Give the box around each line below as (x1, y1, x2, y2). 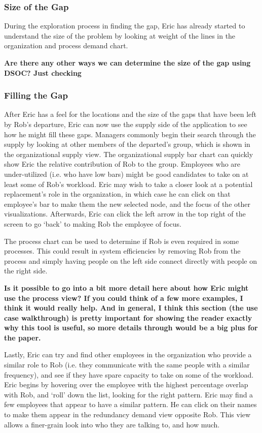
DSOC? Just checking (4, 67, 82, 78)
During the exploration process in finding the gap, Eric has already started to (4, 20, 245, 31)
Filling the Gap (4, 89, 68, 102)
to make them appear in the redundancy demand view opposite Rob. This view (4, 409, 251, 420)
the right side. (4, 265, 48, 276)
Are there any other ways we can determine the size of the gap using (4, 57, 251, 68)
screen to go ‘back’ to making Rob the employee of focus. (4, 218, 181, 229)
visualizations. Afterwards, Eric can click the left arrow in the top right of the (4, 208, 246, 219)
